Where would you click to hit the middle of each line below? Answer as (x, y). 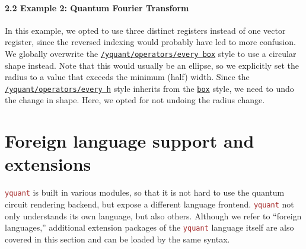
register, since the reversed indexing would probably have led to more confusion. (150, 42)
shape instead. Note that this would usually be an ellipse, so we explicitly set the (152, 65)
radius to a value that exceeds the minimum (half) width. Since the (127, 77)
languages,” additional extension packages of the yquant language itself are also (149, 227)
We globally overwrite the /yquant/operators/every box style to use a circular (151, 53)
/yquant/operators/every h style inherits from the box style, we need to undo (149, 88)
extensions (48, 164)
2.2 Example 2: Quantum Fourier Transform (97, 7)
